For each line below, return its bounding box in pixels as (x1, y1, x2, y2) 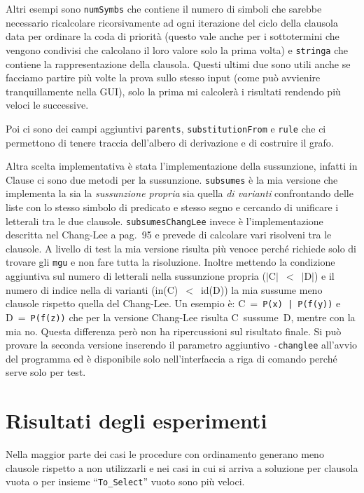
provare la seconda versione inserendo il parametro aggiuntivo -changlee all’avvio (6, 337, 358, 352)
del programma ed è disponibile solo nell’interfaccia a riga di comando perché (6, 351, 337, 365)
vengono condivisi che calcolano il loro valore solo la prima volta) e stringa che (6, 42, 349, 57)
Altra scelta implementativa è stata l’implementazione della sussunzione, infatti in (6, 158, 358, 173)
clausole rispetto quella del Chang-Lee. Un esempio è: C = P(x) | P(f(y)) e (6, 296, 341, 311)
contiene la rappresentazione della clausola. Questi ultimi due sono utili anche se (6, 56, 351, 71)
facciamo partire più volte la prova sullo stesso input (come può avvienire (6, 70, 321, 85)
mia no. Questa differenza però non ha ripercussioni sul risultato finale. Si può (6, 323, 342, 338)
